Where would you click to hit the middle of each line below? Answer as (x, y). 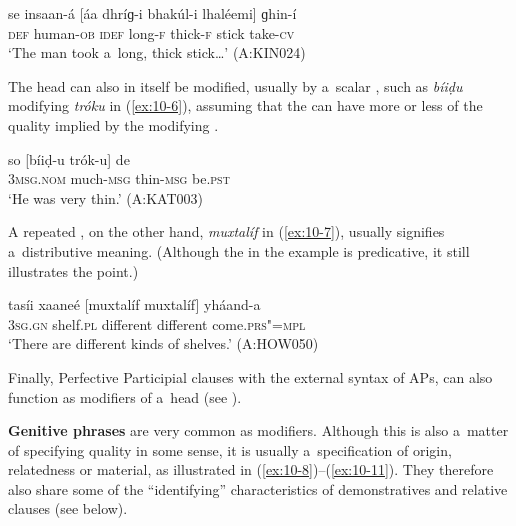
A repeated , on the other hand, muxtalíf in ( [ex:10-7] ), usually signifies (226, 231)
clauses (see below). (68, 508)
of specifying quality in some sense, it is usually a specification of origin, (230, 449)
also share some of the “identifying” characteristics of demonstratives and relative (258, 488)
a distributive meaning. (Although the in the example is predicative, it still (239, 250)
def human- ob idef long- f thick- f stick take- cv (151, 32)
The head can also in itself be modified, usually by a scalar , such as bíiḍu (235, 85)
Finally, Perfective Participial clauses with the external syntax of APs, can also (250, 376)
